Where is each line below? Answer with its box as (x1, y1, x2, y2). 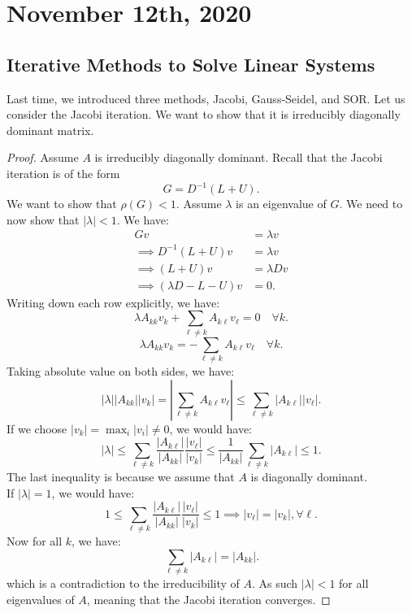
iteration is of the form (7, 164, 120, 181)
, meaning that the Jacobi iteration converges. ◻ (86, 590, 331, 607)
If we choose (7, 420, 67, 437)
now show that (7, 211, 80, 228)
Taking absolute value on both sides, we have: (7, 363, 235, 380)
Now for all (7, 533, 63, 550)
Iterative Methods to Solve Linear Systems (7, 51, 375, 76)
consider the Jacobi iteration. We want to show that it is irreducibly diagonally (7, 106, 401, 123)
